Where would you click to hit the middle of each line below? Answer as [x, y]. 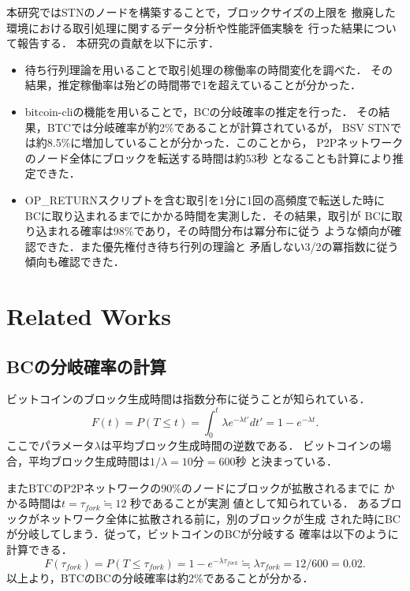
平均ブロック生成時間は [89, 460]
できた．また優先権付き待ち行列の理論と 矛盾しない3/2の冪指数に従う [217, 246]
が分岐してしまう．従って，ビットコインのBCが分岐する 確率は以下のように [203, 534]
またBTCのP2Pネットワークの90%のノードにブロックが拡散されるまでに [193, 487]
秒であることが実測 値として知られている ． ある [255, 503]
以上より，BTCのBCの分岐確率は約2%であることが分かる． [160, 577]
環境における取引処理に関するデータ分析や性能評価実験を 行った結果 [185, 27]
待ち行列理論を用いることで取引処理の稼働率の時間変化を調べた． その [209, 69]
